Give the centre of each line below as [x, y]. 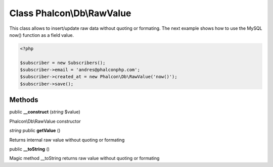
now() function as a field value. [42, 35]
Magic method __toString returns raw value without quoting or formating [84, 158]
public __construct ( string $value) [45, 112]
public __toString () [30, 149]
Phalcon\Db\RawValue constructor [45, 121]
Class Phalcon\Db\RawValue [70, 13]
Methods [24, 100]
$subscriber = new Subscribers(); [63, 63]
